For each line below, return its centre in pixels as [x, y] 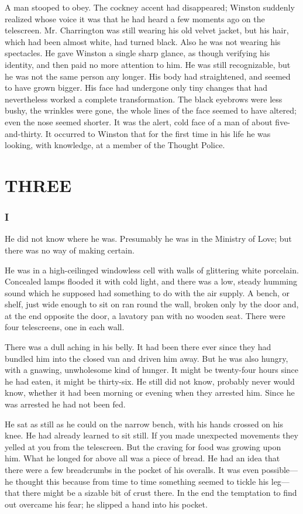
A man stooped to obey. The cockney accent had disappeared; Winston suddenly [150, 7]
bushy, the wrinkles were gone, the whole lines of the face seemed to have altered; [151, 110]
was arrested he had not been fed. [65, 404]
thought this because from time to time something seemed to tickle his [142, 481]
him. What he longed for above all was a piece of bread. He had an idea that [142, 458]
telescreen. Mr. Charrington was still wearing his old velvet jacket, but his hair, [147, 30]
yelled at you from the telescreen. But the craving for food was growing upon [143, 446]
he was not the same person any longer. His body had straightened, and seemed [148, 76]
